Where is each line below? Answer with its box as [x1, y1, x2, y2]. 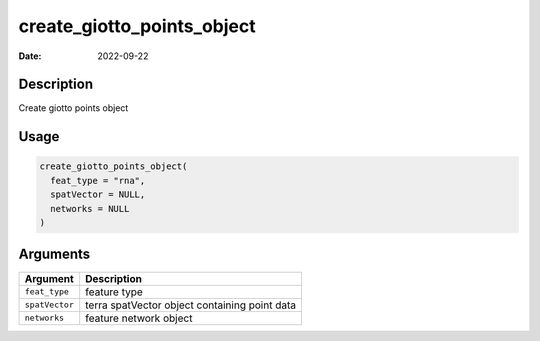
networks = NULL [50, 203, 130, 214]
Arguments [18, 246, 91, 263]
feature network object [85, 311, 193, 325]
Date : [18, 50, 42, 62]
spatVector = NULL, [50, 189, 146, 200]
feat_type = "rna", [50, 175, 146, 186]
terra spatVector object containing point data [85, 298, 297, 312]
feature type [85, 285, 144, 299]
